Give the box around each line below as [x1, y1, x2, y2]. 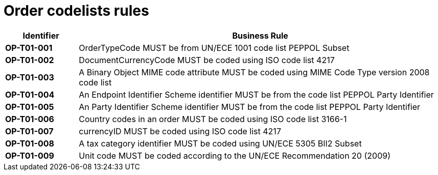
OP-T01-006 [5, 113, 54, 124]
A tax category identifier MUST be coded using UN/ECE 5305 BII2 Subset [79, 138, 362, 149]
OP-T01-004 [5, 89, 55, 100]
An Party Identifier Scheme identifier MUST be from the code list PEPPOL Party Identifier [79, 101, 421, 112]
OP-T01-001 [5, 42, 53, 53]
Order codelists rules [4, 2, 149, 19]
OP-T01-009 [5, 150, 54, 161]
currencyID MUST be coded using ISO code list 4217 [79, 126, 281, 136]
